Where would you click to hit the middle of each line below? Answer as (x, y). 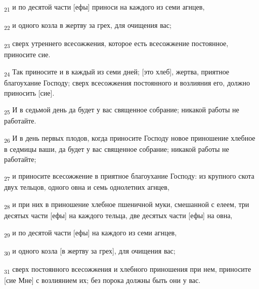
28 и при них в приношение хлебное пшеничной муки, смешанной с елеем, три (127, 205)
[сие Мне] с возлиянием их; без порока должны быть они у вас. (102, 280)
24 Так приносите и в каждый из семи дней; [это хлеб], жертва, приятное (117, 72)
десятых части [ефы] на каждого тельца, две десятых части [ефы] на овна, (118, 215)
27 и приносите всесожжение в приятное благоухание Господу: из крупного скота (129, 177)
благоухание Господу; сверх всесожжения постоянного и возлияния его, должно (127, 83)
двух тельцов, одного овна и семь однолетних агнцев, (87, 187)
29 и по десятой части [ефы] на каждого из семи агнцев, (91, 233)
